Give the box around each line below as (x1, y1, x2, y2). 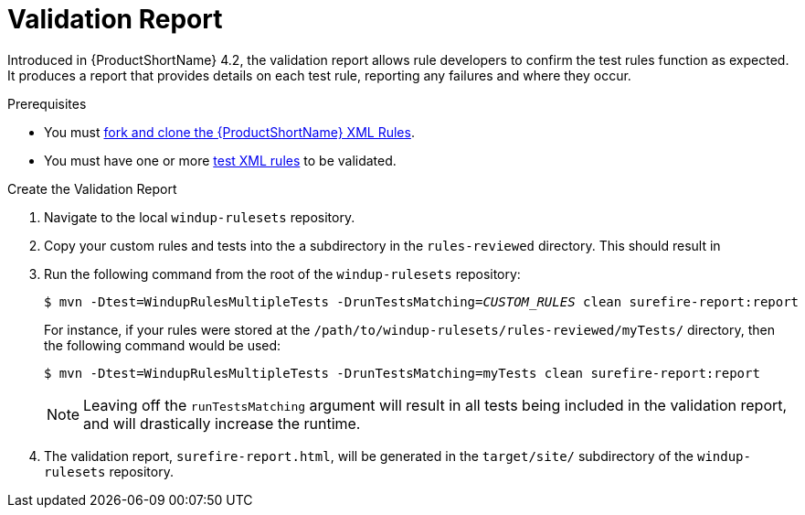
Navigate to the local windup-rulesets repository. (44, 209, 355, 225)
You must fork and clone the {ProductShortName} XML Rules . (44, 123, 415, 140)
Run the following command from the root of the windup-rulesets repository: (44, 265, 521, 282)
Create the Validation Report (7, 180, 177, 197)
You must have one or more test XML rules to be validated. (44, 152, 397, 168)
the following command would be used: (44, 337, 281, 353)
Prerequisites (7, 95, 87, 112)
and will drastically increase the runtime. (83, 413, 361, 433)
